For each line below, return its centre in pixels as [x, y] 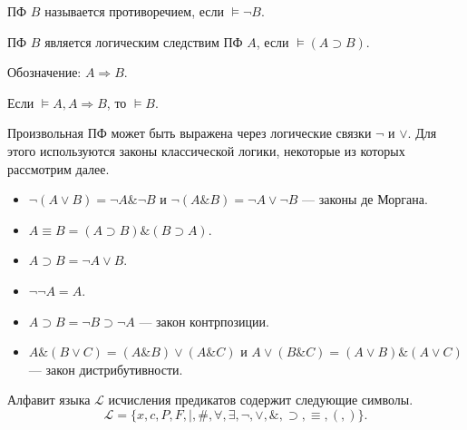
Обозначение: [44, 72]
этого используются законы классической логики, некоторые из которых [206, 150]
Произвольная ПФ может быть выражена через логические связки [190, 133]
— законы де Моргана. [365, 199]
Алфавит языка [49, 400]
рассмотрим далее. [58, 168]
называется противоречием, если [134, 11]
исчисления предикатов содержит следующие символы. [261, 400]
